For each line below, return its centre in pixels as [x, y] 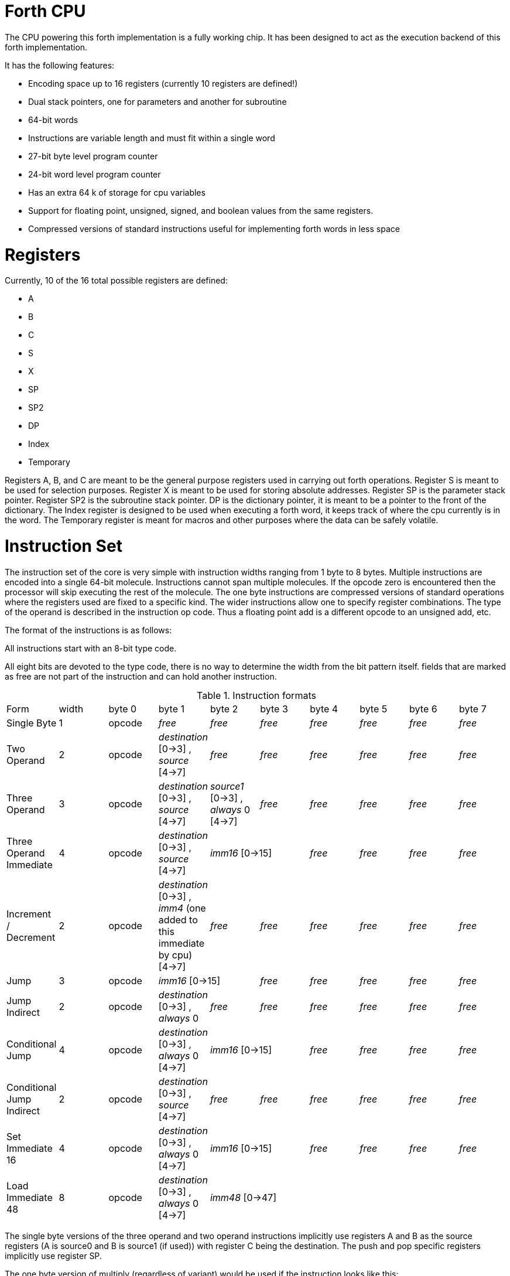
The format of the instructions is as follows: [88, 630]
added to [178, 920]
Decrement [31, 937]
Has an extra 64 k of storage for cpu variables [117, 192]
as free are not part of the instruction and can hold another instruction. [141, 676]
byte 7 [473, 709]
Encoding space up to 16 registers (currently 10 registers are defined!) [163, 83]
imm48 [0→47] [243, 1197]
